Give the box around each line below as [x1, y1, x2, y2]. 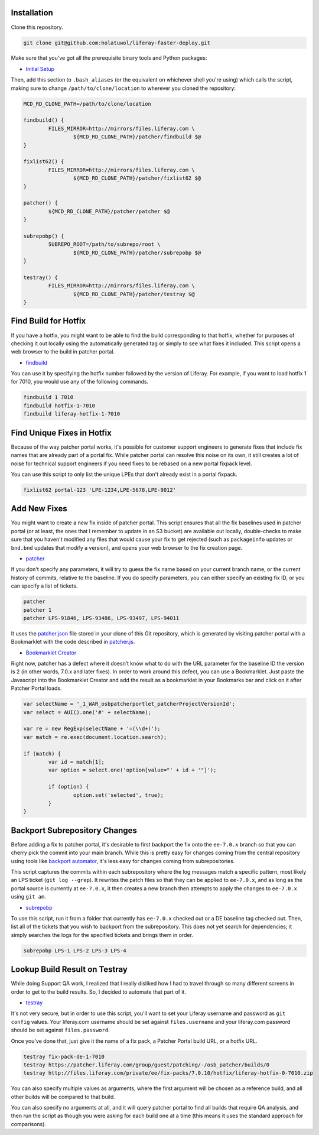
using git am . [11, 893, 47, 900]
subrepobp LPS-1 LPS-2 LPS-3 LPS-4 [23, 947, 126, 954]
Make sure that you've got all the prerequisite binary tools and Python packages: [11, 54, 207, 61]
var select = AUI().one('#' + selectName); [23, 709, 152, 715]
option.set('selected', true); [73, 792, 164, 798]
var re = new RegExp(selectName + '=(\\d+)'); [23, 725, 161, 732]
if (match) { [23, 750, 61, 757]
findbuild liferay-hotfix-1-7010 [23, 411, 121, 417]
